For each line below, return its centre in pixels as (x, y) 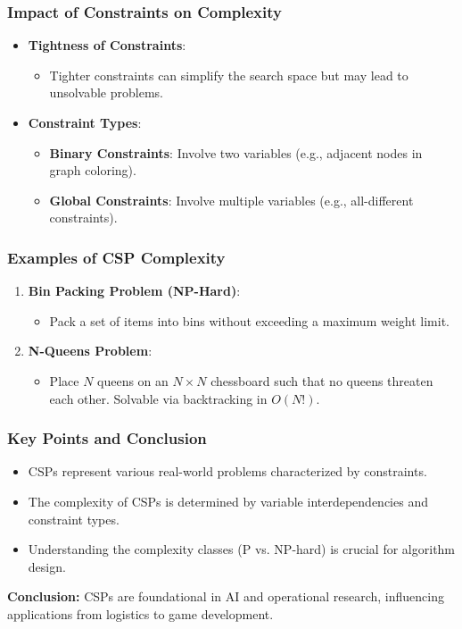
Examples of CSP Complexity (116, 257)
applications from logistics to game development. (140, 613)
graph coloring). (93, 170)
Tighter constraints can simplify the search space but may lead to (229, 75)
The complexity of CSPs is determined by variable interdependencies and (228, 501)
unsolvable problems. (106, 92)
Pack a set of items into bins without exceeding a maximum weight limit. (249, 320)
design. (47, 566)
